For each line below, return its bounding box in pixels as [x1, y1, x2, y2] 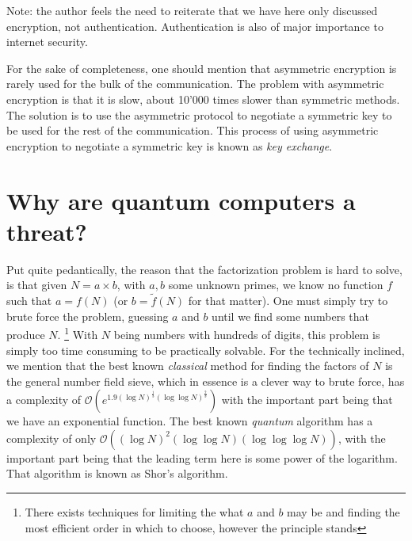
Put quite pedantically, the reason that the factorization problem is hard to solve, [6, 261, 402, 277]
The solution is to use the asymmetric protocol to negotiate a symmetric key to [6, 106, 392, 123]
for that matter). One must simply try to [188, 292, 388, 309]
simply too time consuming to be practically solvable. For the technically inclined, [6, 341, 405, 358]
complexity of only [6, 429, 97, 446]
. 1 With [57, 324, 98, 342]
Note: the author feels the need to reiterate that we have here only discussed [6, 2, 378, 18]
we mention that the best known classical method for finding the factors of [6, 357, 369, 374]
